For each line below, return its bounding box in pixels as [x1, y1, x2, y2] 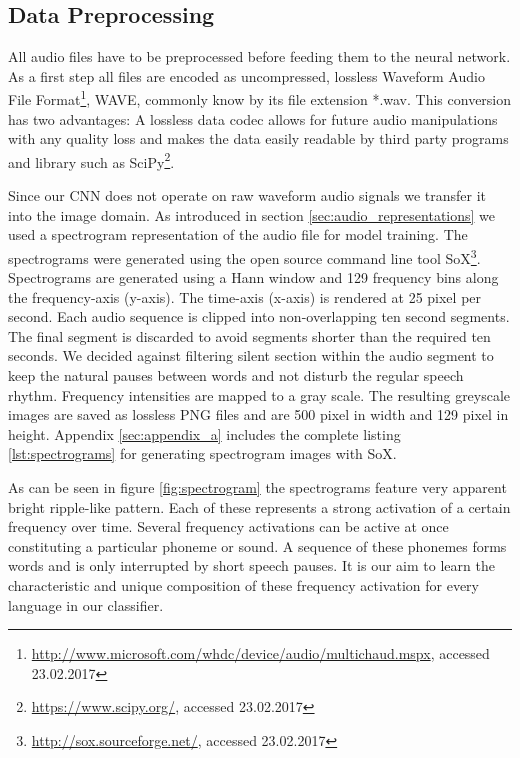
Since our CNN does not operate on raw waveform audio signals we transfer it [8, 185, 487, 206]
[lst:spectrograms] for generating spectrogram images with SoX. [8, 443, 397, 464]
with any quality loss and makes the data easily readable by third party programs [8, 128, 509, 149]
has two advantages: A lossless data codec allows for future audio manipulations [8, 108, 498, 129]
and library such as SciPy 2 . [8, 148, 175, 172]
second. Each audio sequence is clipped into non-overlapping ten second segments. [8, 306, 510, 327]
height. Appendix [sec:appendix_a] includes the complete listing [8, 423, 401, 444]
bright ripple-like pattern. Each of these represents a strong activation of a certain [8, 496, 511, 517]
